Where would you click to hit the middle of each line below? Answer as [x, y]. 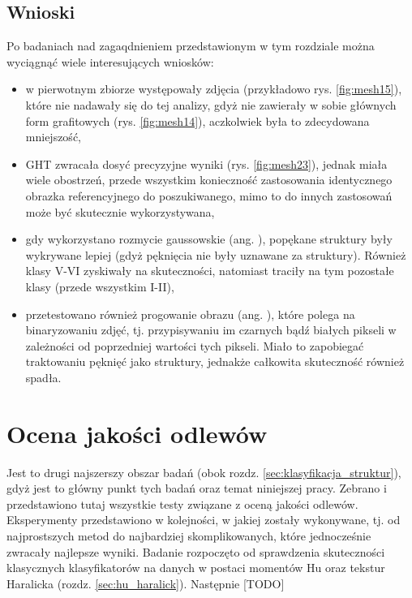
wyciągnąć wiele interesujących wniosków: [110, 61]
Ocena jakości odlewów [137, 433]
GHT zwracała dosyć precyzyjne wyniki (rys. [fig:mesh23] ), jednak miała [206, 163]
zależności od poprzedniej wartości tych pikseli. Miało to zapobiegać [195, 345]
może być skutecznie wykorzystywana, [120, 211]
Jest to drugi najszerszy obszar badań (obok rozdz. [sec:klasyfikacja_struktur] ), [204, 472]
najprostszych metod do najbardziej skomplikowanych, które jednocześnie [189, 535]
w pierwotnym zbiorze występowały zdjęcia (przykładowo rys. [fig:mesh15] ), [214, 89]
